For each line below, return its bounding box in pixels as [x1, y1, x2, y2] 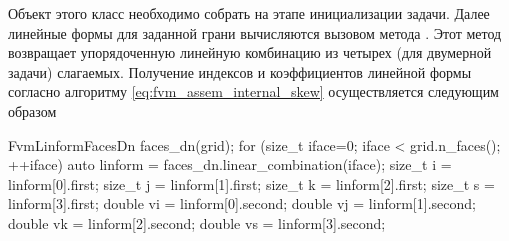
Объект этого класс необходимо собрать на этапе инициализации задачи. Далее [8, 3, 490, 23]
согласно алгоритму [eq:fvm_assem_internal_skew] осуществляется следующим [8, 81, 499, 102]
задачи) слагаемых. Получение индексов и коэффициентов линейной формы [8, 61, 472, 82]
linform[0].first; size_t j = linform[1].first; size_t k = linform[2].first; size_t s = [8, 173, 495, 194]
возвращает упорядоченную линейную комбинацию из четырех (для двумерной [8, 42, 492, 63]
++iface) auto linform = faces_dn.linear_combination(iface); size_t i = [8, 154, 452, 175]
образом [8, 100, 57, 121]
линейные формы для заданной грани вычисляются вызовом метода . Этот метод [8, 22, 502, 43]
